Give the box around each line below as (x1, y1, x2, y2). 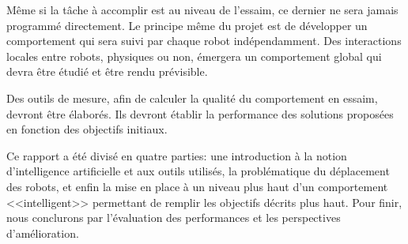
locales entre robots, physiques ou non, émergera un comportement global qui (6, 47, 382, 64)
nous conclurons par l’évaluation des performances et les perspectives (6, 209, 341, 226)
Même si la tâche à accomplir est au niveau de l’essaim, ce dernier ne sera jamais (6, 2, 399, 17)
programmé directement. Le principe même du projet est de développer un (6, 17, 368, 33)
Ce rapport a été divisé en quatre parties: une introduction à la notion (6, 147, 347, 163)
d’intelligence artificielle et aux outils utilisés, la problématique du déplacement (6, 163, 390, 179)
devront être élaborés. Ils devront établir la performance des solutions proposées (6, 105, 394, 122)
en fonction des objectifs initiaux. (6, 121, 168, 137)
